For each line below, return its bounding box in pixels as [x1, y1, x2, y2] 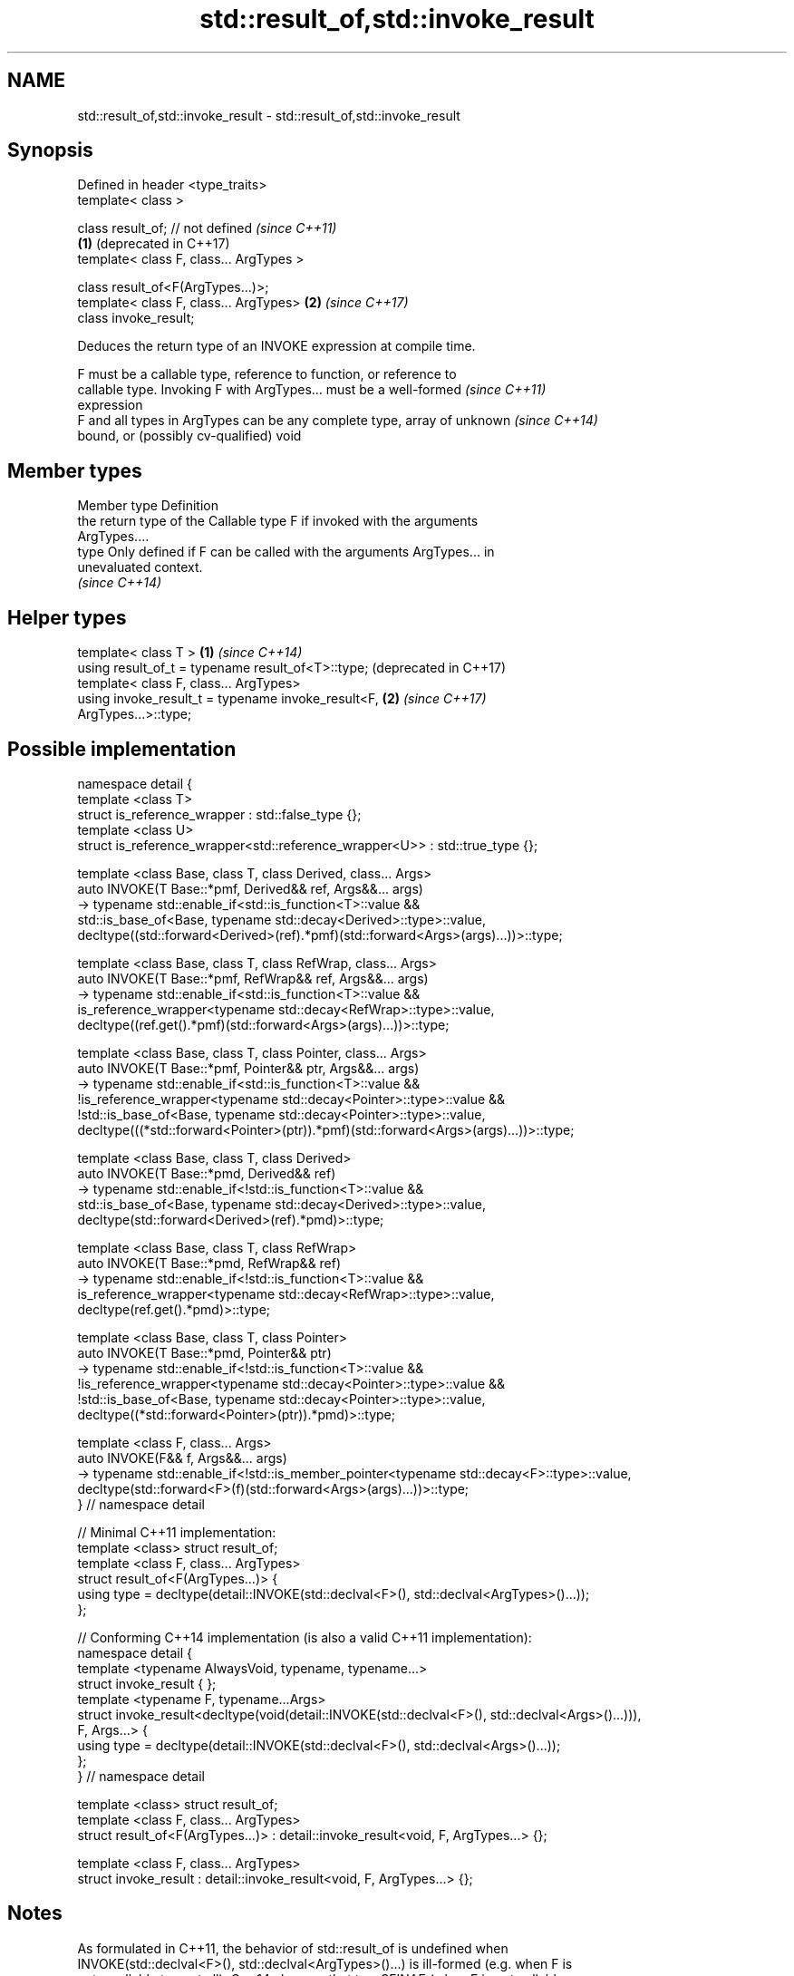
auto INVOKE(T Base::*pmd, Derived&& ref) [77, 1165, 336, 1181]
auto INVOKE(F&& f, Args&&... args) [77, 1449, 287, 1466]
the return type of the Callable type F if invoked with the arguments [77, 513, 479, 529]
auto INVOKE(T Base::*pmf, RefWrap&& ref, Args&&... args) [77, 970, 429, 986]
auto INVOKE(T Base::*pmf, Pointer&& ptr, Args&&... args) [77, 1060, 420, 1076]
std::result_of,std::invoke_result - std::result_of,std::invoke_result [77, 107, 460, 123]
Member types [7, 459, 142, 482]
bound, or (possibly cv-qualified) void [77, 428, 302, 444]
